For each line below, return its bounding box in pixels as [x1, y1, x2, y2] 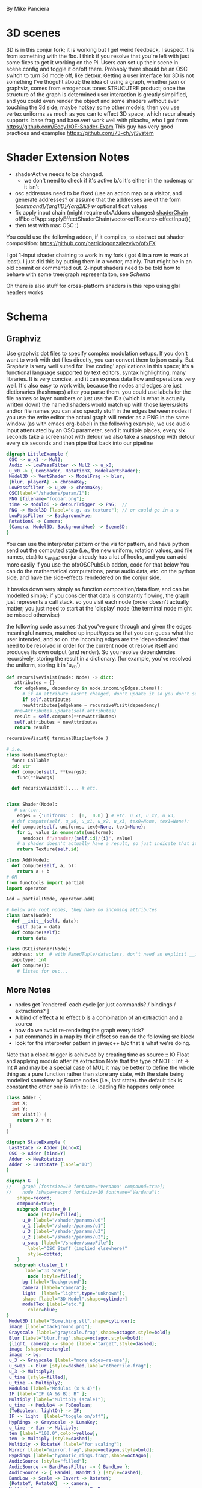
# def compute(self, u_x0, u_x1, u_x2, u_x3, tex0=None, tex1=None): [11, 818, 189, 824]
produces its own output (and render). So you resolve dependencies [6, 648, 176, 656]
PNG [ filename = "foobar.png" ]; [8, 495, 85, 502]
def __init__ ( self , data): [11, 918, 79, 925]
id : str [11, 763, 31, 769]
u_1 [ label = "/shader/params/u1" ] [22, 1223, 106, 1229]
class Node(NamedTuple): [6, 752, 69, 758]
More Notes [6, 985, 51, 995]
